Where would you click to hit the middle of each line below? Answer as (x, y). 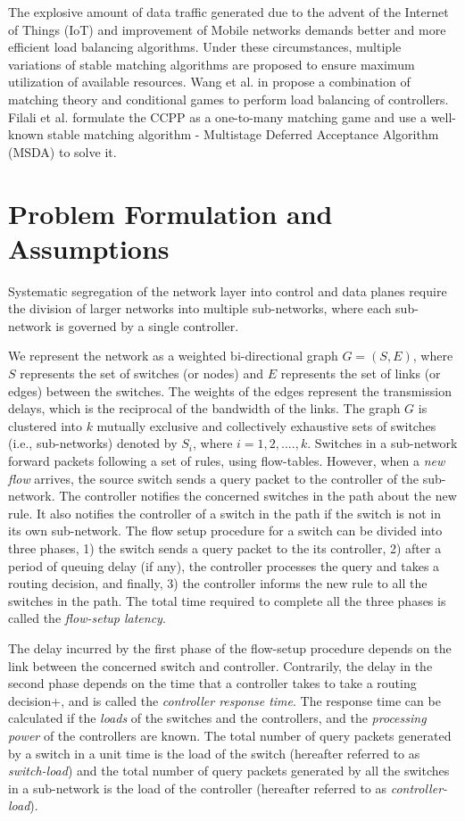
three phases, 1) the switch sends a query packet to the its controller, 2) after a (225, 547)
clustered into (45, 425)
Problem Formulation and (170, 213)
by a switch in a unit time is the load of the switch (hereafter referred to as (214, 753)
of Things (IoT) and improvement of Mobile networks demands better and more (227, 29)
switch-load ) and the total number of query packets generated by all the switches (229, 771)
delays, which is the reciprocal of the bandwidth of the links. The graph (204, 408)
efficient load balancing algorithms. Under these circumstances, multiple (205, 47)
